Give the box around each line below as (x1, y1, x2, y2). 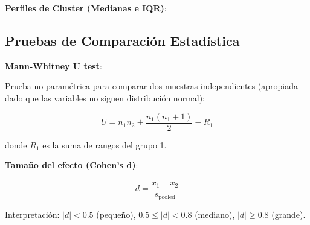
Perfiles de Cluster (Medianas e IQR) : (5, 2, 167, 14)
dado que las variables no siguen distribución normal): (5, 91, 205, 104)
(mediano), (195, 208, 235, 220)
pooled (158, 194, 175, 200)
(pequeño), (96, 208, 136, 220)
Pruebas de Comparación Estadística (5, 31, 240, 49)
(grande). (271, 208, 306, 220)
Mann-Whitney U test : (5, 59, 102, 72)
